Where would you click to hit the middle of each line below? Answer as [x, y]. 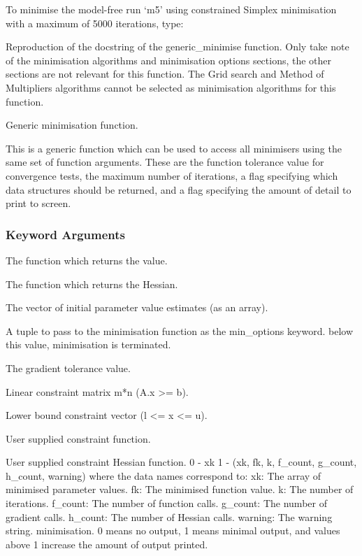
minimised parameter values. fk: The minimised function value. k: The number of [180, 489]
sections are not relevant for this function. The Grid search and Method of [165, 74]
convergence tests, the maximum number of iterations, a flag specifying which [172, 175]
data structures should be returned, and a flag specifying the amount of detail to [179, 189]
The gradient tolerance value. [68, 368]
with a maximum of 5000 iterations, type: [95, 23]
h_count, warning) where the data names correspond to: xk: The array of [164, 475]
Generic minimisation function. [72, 125]
